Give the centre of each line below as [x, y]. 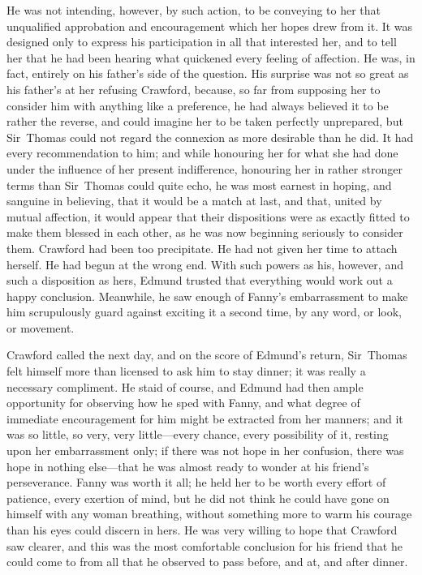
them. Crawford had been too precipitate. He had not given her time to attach [202, 248]
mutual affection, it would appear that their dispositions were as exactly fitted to [208, 216]
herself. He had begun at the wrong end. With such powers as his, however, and [205, 264]
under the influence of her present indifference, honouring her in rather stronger [205, 168]
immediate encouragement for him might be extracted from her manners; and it [205, 418]
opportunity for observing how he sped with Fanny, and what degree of [183, 403]
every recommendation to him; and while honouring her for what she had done [202, 153]
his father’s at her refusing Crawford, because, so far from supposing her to [194, 89]
